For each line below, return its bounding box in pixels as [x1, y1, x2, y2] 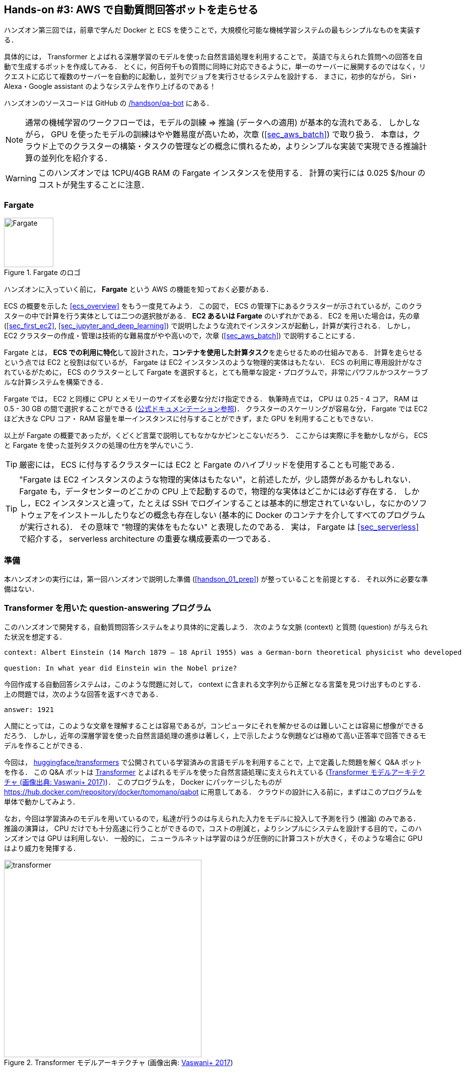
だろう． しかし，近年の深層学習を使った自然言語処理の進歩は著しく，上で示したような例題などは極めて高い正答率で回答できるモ [4, 731, 426, 740]
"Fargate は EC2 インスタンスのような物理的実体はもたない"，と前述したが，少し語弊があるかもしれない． [19, 475, 416, 485]
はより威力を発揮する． [4, 843, 80, 852]
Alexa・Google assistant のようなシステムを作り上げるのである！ [4, 82, 216, 91]
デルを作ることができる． [4, 741, 87, 750]
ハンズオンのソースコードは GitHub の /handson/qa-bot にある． [4, 99, 214, 108]
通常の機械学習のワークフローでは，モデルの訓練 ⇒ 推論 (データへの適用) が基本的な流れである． [25, 118, 387, 128]
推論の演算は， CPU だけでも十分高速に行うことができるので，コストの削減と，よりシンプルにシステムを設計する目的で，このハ [4, 824, 422, 833]
